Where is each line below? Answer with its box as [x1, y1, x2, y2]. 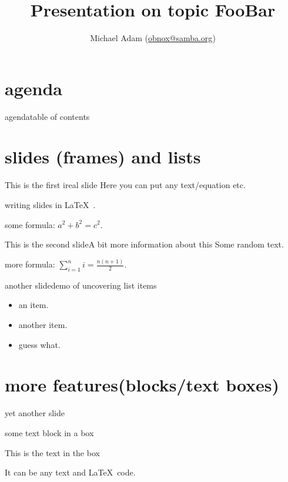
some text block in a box [5, 426, 94, 439]
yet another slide [5, 407, 65, 419]
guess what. [18, 338, 61, 350]
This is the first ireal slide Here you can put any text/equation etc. [5, 179, 246, 191]
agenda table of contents [5, 110, 90, 122]
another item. [18, 319, 68, 331]
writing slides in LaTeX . [5, 198, 96, 210]
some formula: [5, 218, 55, 230]
